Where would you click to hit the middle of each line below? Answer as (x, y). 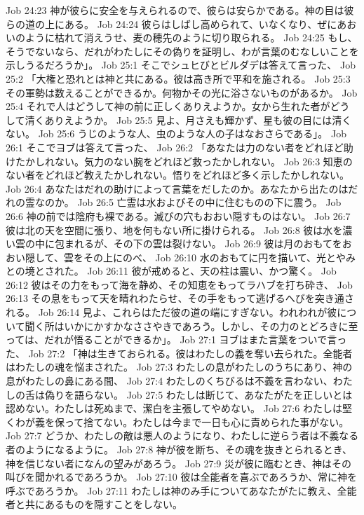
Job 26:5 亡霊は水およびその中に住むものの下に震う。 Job (209, 202)
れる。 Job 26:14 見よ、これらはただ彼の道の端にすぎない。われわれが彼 (171, 312)
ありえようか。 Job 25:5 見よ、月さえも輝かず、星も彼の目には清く (198, 119)
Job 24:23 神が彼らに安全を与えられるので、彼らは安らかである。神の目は (175, 10)
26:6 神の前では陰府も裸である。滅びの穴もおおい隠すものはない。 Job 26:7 (178, 215)
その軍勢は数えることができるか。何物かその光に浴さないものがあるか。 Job (182, 92)
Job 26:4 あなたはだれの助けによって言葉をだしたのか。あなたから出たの (172, 188)
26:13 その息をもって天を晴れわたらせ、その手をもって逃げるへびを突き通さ (180, 298)
